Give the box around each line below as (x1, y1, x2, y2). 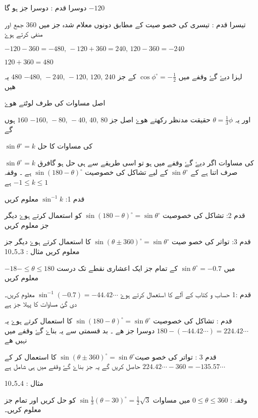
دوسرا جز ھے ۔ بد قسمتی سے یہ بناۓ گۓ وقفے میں (4, 325, 155, 335)
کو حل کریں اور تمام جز (4, 394, 76, 405)
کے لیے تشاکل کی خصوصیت (85, 167, 168, 177)
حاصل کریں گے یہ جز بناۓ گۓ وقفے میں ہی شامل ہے (4, 361, 140, 371)
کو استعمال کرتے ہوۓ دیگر (4, 210, 82, 220)
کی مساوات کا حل (37, 141, 93, 151)
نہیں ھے (4, 335, 27, 345)
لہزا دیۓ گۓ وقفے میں (178, 71, 242, 81)
